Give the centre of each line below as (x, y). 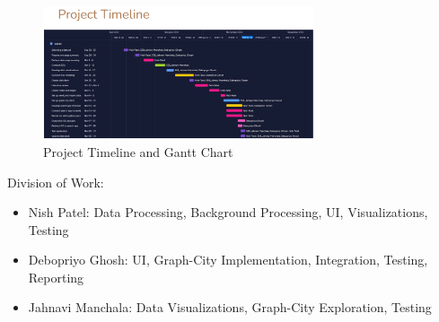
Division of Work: (56, 182)
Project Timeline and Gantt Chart (138, 151)
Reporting (56, 277)
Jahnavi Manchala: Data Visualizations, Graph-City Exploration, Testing (230, 307)
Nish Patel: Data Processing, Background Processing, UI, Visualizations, (228, 212)
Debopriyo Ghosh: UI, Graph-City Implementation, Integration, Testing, (228, 260)
